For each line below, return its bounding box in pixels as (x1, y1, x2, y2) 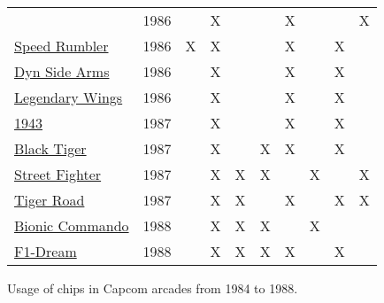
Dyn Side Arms (14, 61, 110, 82)
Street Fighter (14, 164, 102, 184)
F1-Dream (14, 241, 77, 261)
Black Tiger (14, 138, 87, 159)
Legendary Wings (14, 87, 123, 107)
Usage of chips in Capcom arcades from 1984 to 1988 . (7, 279, 298, 297)
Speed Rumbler (14, 35, 109, 56)
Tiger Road (14, 190, 85, 210)
